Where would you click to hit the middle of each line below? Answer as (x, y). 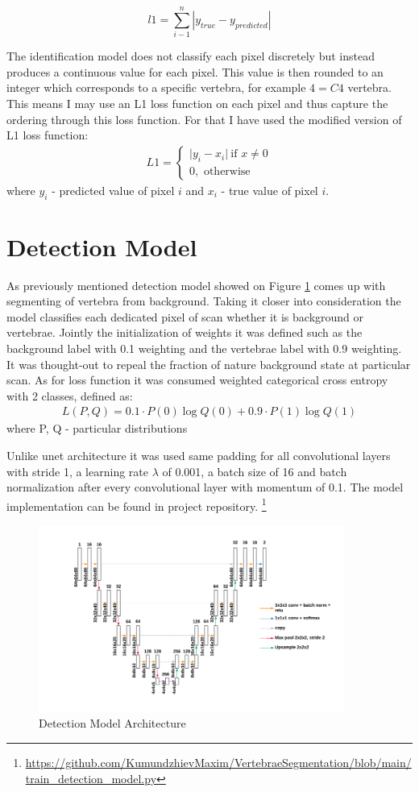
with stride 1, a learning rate (77, 471)
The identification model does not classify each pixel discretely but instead (191, 56)
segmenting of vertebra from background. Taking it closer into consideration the (204, 301)
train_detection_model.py (91, 778)
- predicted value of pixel (113, 190)
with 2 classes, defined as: (70, 395)
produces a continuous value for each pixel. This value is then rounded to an (195, 71)
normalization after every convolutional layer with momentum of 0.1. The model (205, 487)
